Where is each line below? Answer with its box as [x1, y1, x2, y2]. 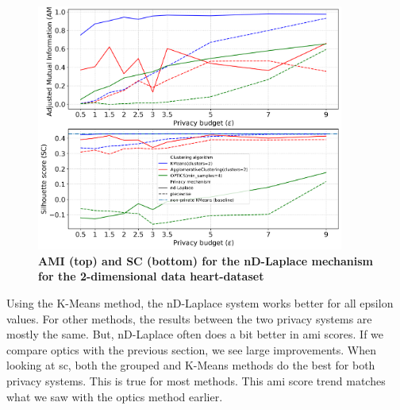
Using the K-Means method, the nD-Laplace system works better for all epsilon [6, 295, 394, 311]
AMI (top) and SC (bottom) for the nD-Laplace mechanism [38, 252, 374, 269]
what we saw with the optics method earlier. [6, 388, 223, 404]
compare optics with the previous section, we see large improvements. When [6, 341, 376, 358]
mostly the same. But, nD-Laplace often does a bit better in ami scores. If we [6, 326, 384, 342]
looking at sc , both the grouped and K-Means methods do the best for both [6, 357, 375, 373]
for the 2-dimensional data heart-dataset [38, 268, 264, 284]
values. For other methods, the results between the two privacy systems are [6, 310, 372, 327]
